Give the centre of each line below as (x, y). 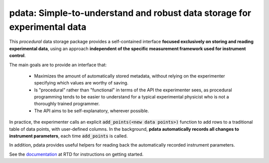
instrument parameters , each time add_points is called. (68, 136)
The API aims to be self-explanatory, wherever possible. (92, 111)
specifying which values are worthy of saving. (81, 83)
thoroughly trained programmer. (67, 104)
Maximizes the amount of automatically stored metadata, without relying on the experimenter (130, 76)
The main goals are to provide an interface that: (58, 65)
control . (17, 56)
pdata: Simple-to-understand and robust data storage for (130, 13)
